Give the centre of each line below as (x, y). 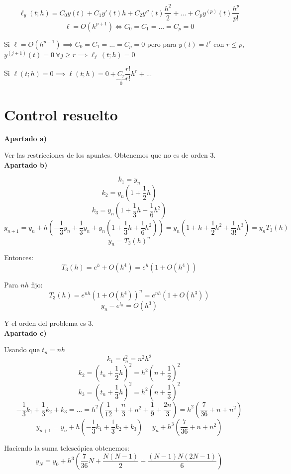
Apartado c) (25, 332)
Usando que (22, 349)
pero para (162, 44)
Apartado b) (26, 164)
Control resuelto (61, 114)
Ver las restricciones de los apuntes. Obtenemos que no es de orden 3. (110, 155)
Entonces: (19, 257)
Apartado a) (26, 138)
